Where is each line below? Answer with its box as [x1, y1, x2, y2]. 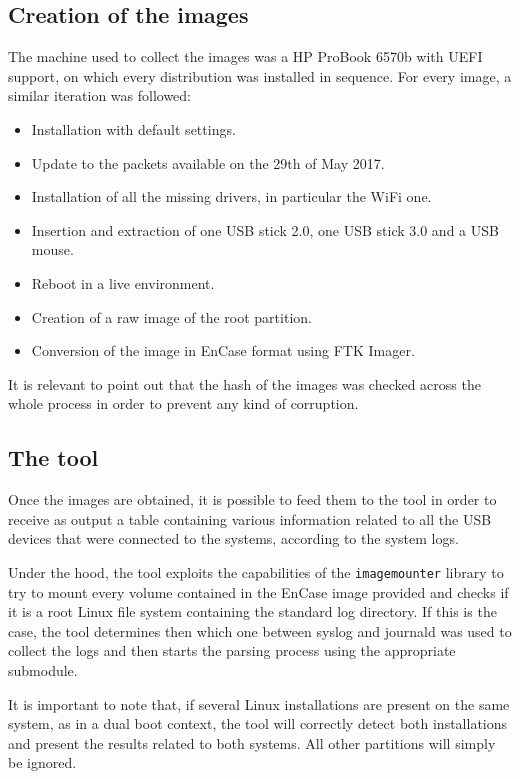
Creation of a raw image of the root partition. [31, 306, 312, 327]
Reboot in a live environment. [31, 272, 215, 293]
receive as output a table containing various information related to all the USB [8, 508, 492, 529]
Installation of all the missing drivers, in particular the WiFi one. [31, 186, 432, 207]
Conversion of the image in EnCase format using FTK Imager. [31, 340, 415, 361]
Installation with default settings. [31, 118, 236, 139]
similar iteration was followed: [8, 85, 192, 106]
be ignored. [8, 752, 77, 773]
